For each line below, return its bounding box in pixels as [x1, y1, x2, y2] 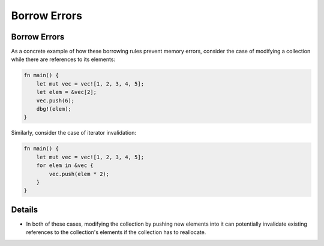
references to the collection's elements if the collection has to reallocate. [26, 229, 206, 236]
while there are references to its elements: [11, 56, 116, 63]
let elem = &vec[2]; [36, 89, 97, 96]
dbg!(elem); [36, 105, 72, 112]
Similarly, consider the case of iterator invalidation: [11, 129, 136, 136]
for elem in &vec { [36, 162, 94, 169]
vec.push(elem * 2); [49, 171, 110, 177]
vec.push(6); [36, 97, 75, 104]
